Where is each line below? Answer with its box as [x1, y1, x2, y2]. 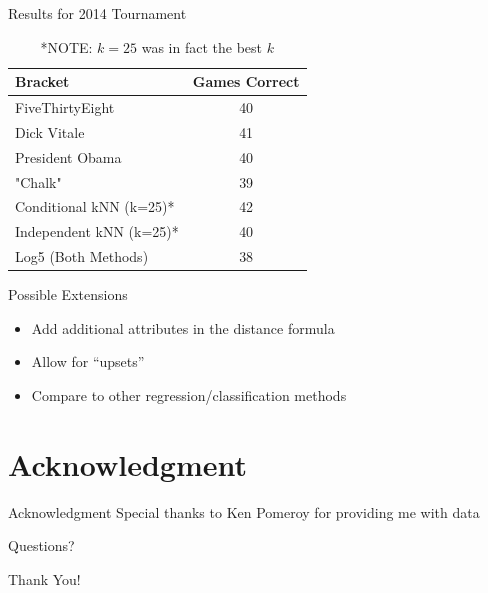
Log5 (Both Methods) [15, 246, 149, 267]
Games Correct [192, 71, 300, 92]
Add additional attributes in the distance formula [31, 317, 335, 338]
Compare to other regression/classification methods [31, 384, 347, 405]
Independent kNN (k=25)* [15, 221, 179, 242]
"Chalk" [15, 171, 62, 192]
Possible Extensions [8, 284, 128, 305]
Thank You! [8, 568, 81, 589]
